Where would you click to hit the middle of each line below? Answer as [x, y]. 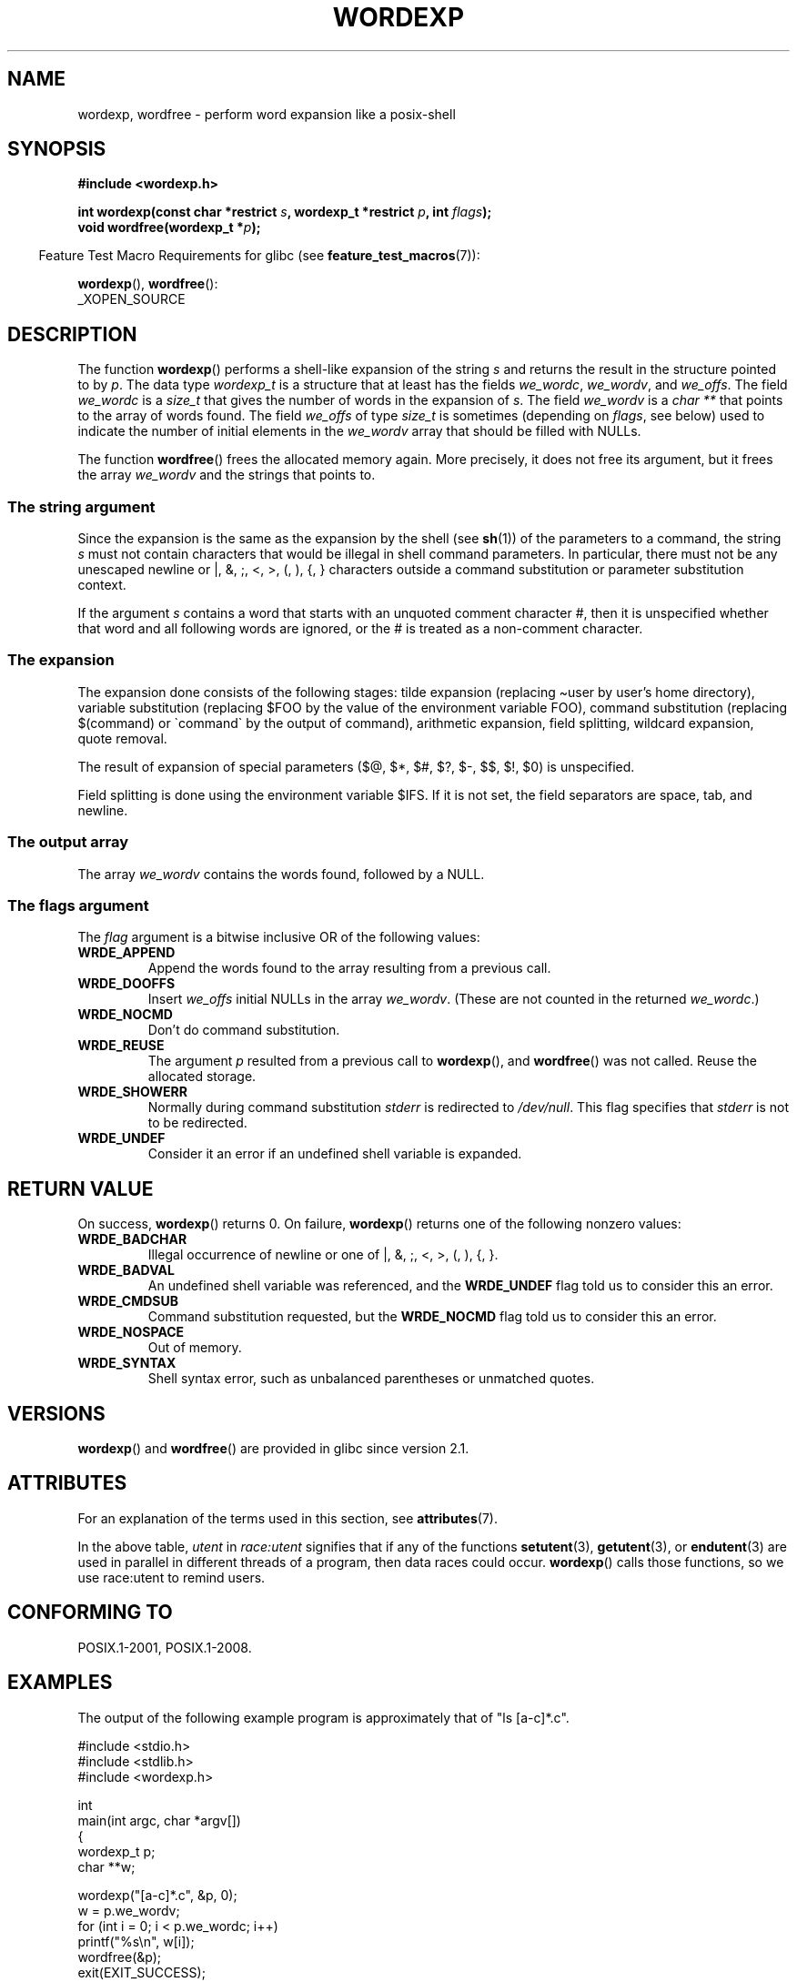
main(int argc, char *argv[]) [159, 1820]
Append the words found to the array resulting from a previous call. [349, 968]
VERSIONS [56, 1413]
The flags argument [78, 905]
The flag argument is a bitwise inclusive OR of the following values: [279, 937]
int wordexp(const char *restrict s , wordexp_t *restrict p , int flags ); [285, 212]
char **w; [106, 1866]
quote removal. [122, 738]
